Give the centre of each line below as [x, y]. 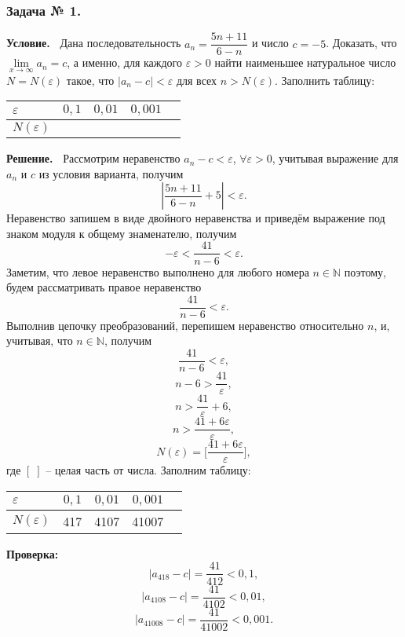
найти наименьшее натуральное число [305, 62]
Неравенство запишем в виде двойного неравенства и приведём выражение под [196, 218]
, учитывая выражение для [335, 158]
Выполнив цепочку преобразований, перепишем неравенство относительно [185, 325]
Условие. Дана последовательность [94, 43]
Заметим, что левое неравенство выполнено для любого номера [158, 271]
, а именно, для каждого [125, 62]
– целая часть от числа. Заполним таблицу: [148, 470]
